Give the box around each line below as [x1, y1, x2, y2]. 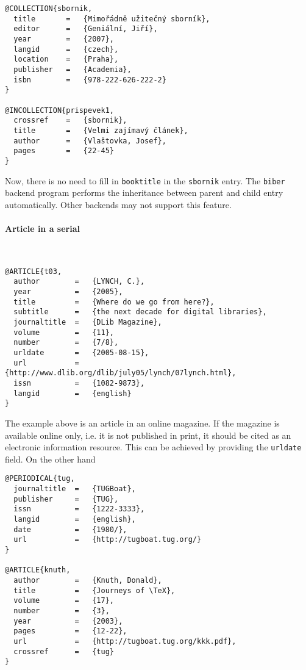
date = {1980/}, [13, 525, 127, 534]
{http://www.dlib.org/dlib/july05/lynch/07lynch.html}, [5, 369, 237, 378]
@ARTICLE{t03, [5, 267, 62, 276]
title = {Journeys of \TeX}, [13, 586, 176, 595]
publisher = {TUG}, [13, 494, 119, 503]
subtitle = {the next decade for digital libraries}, [13, 308, 267, 317]
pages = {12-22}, [13, 627, 127, 636]
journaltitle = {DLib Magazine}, [13, 318, 162, 327]
